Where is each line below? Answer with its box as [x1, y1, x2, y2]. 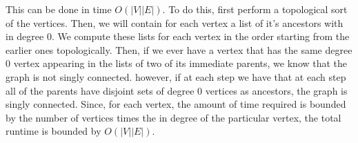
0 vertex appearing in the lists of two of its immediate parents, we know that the [6, 56, 348, 70]
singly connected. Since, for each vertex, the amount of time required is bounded [6, 97, 346, 111]
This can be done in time [6, 2, 112, 16]
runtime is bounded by [6, 124, 101, 138]
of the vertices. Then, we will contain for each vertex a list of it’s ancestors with [6, 15, 344, 30]
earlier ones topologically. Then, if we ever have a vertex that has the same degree [6, 42, 352, 57]
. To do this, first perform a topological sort [162, 2, 348, 16]
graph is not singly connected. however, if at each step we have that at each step [6, 69, 346, 84]
